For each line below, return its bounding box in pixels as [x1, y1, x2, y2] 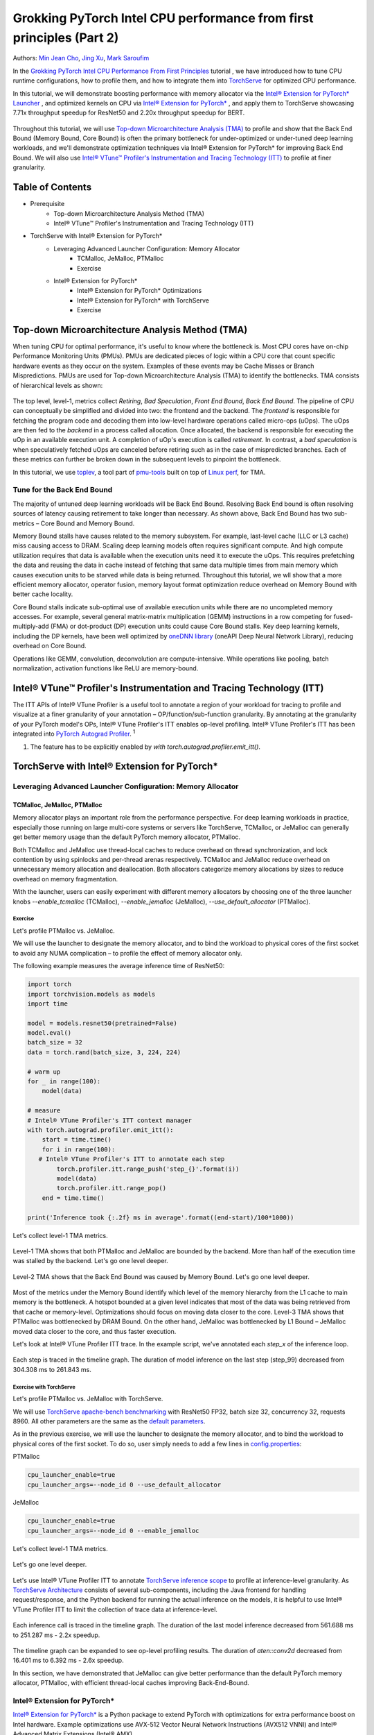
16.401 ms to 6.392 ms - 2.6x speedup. [12, 1656, 124, 1665]
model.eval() [27, 1029, 72, 1037]
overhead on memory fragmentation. [12, 874, 118, 883]
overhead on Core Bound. [12, 642, 87, 650]
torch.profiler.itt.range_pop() [56, 1184, 166, 1192]
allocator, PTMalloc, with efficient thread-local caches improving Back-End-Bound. [12, 1679, 249, 1687]
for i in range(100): [42, 1145, 116, 1153]
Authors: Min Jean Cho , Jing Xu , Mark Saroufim [12, 54, 150, 62]
